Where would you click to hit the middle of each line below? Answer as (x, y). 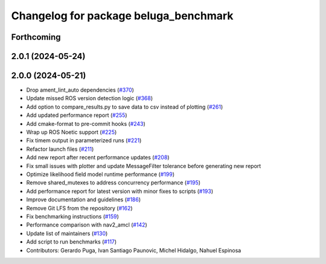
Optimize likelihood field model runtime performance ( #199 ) (101, 174)
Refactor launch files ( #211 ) (60, 149)
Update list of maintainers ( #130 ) (67, 233)
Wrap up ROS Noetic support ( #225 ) (72, 132)
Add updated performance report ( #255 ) (77, 115)
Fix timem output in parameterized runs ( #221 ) (84, 140)
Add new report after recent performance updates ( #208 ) (98, 157)
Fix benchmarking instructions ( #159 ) (72, 216)
